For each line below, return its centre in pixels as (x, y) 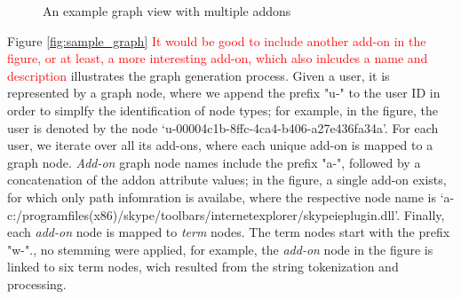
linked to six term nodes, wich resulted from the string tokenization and (203, 267)
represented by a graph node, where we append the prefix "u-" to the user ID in (224, 93)
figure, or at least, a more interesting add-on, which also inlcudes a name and (218, 58)
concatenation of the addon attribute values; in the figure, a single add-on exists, (227, 180)
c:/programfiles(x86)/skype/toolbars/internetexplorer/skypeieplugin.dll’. (204, 214)
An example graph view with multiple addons (167, 11)
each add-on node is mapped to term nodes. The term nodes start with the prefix (229, 232)
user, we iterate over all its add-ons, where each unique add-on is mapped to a (220, 145)
